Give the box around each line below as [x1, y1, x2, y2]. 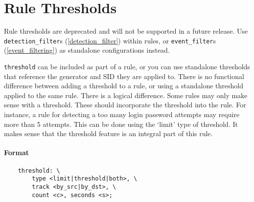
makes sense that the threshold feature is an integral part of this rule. [4, 128, 213, 139]
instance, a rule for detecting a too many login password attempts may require [4, 109, 240, 119]
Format [4, 147, 29, 158]
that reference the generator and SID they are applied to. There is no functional [4, 71, 244, 81]
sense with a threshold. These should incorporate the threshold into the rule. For [4, 100, 246, 110]
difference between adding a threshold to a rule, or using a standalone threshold [4, 81, 243, 91]
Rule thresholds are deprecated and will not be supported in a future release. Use [4, 26, 248, 36]
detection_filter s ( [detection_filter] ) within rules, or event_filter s [4, 35, 216, 45]
